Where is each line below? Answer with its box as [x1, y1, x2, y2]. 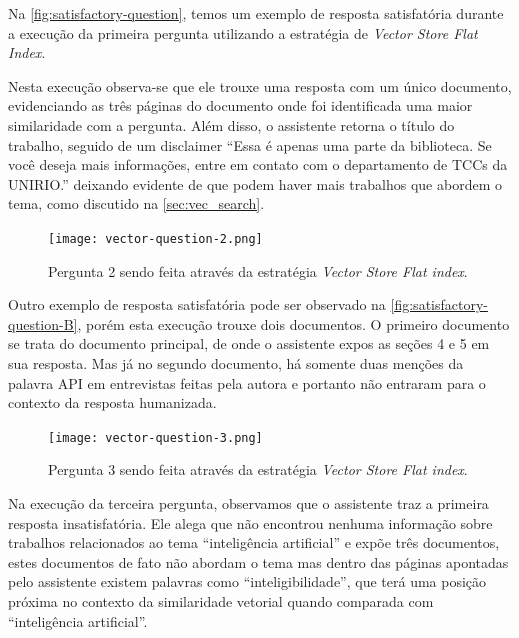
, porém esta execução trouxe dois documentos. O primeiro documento [77, 313, 510, 334]
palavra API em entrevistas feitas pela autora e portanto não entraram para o [8, 372, 486, 393]
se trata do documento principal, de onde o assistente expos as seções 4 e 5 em [8, 333, 490, 354]
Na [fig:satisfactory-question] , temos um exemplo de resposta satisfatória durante [8, 3, 504, 23]
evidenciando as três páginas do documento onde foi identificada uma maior [8, 95, 473, 116]
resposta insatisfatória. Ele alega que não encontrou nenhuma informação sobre [8, 512, 493, 533]
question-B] [8, 313, 78, 334]
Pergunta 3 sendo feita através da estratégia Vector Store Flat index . [48, 459, 468, 480]
